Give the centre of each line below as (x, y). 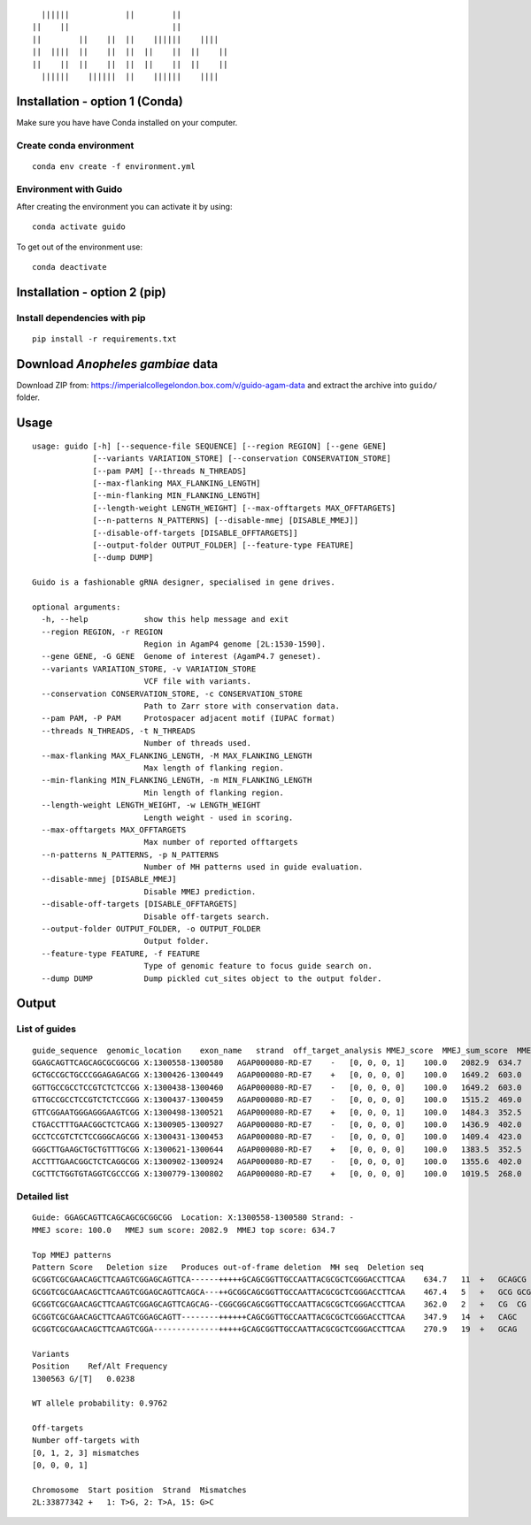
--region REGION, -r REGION (102, 632)
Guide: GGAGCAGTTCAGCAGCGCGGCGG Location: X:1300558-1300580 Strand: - (193, 1218)
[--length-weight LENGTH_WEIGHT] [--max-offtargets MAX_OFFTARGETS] (244, 508)
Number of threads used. (198, 743)
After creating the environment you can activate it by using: (124, 206)
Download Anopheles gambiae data (117, 364)
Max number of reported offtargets (221, 842)
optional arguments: (77, 607)
